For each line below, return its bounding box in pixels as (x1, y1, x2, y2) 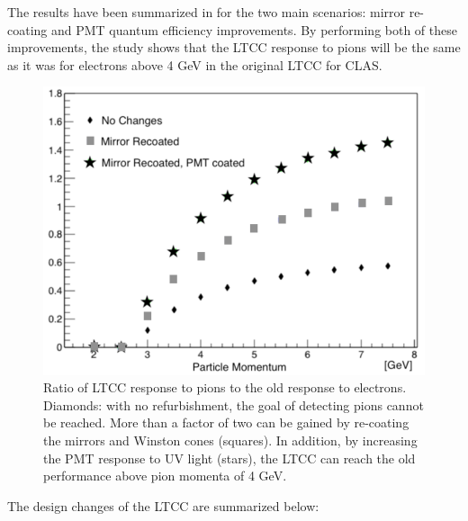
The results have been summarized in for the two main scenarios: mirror (7, 3, 406, 21)
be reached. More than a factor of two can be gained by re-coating (43, 413, 409, 432)
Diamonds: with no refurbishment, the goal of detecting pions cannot (43, 395, 424, 414)
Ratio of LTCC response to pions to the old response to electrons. (43, 378, 407, 397)
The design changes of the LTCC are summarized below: (7, 496, 319, 515)
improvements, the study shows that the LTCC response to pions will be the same (7, 38, 461, 57)
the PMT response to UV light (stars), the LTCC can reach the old (43, 448, 416, 467)
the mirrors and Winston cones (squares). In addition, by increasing (43, 430, 418, 449)
